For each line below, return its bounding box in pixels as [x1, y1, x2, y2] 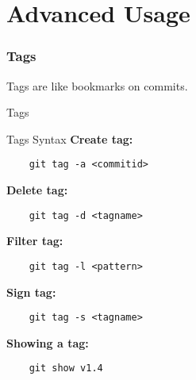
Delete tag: [6, 182, 68, 198]
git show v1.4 [29, 363, 103, 374]
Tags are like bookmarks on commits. [6, 77, 188, 94]
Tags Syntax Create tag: [6, 130, 133, 147]
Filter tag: [6, 232, 63, 249]
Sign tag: [6, 283, 56, 300]
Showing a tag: [6, 334, 89, 351]
